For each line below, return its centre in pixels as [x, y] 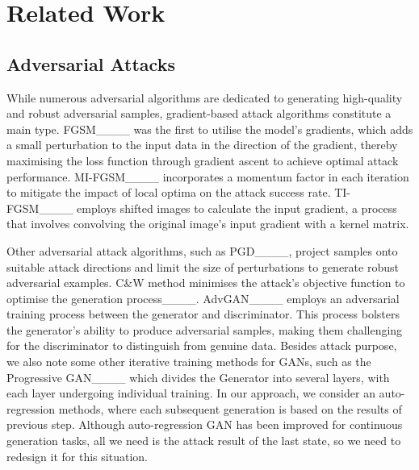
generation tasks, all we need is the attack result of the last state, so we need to [204, 441]
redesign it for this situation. [77, 456]
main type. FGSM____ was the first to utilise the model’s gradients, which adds [210, 129]
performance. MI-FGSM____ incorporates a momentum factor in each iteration [208, 176]
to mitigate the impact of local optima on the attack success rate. [169, 192]
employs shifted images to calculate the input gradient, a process [237, 208]
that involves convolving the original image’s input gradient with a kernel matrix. [208, 224]
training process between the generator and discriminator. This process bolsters [203, 314]
